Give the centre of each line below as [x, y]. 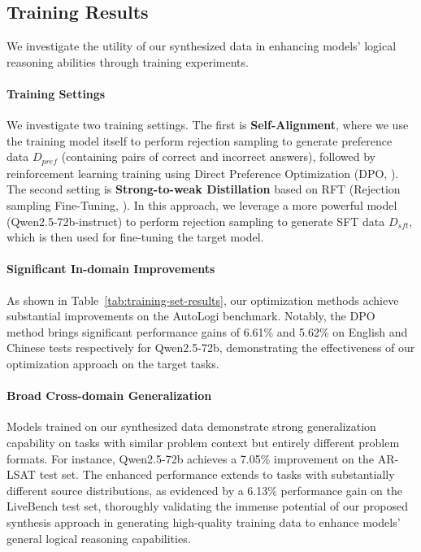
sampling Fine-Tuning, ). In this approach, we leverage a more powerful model [202, 205]
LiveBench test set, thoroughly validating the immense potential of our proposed [207, 506]
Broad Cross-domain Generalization [109, 396]
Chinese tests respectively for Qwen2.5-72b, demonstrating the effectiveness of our [211, 348]
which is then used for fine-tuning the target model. [135, 237]
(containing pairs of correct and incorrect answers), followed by [218, 156]
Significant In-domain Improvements [111, 269]
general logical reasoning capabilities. [99, 538]
